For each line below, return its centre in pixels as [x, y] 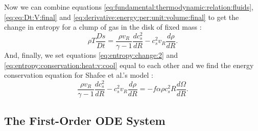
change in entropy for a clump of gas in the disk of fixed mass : [103, 27]
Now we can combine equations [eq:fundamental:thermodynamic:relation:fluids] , [129, 7]
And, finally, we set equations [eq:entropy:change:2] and [91, 54]
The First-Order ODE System [85, 121]
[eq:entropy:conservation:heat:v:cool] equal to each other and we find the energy [129, 65]
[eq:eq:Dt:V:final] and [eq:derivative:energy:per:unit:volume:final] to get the [122, 17]
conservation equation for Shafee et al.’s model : [79, 75]
